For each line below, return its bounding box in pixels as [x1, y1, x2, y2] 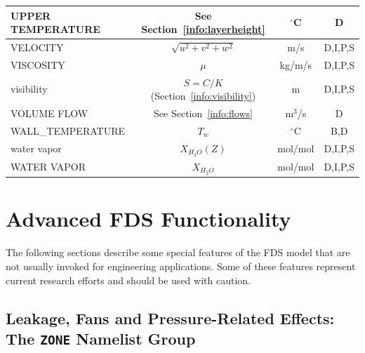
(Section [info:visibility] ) [150, 88, 256, 103]
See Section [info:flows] [154, 106, 253, 121]
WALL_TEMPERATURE [11, 123, 125, 138]
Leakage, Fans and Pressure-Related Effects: [6, 307, 335, 328]
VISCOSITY [11, 57, 65, 72]
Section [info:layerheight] [141, 22, 265, 36]
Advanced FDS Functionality [6, 204, 291, 233]
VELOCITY [11, 39, 64, 54]
